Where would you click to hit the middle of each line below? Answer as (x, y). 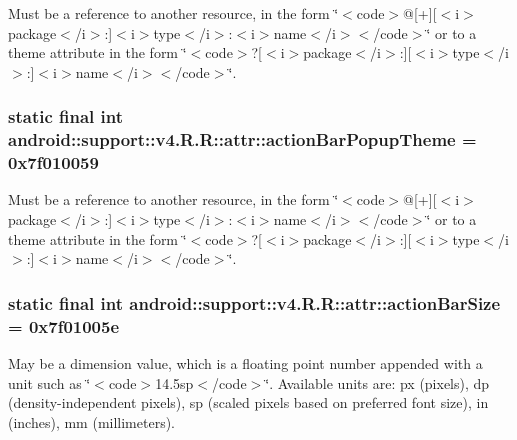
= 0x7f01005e (64, 325)
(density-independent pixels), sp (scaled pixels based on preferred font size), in (248, 402)
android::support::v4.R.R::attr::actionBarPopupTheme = (242, 139)
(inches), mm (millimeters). (92, 421)
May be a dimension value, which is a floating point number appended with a (245, 362)
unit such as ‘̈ (49, 382)
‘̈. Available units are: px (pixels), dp (377, 382)
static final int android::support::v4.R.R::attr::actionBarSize (254, 302)
